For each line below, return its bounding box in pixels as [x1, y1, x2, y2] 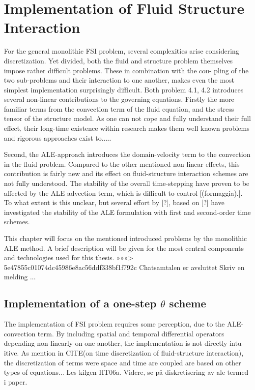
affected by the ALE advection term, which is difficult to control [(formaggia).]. [4, 187, 243, 198]
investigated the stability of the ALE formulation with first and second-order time [4, 207, 251, 217]
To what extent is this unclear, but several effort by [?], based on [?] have [4, 197, 225, 208]
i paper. [4, 376, 28, 387]
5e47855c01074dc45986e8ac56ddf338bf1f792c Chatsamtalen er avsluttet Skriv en [4, 262, 245, 272]
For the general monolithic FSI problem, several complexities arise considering [4, 46, 239, 56]
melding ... [4, 271, 36, 282]
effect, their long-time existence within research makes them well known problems [4, 123, 250, 133]
